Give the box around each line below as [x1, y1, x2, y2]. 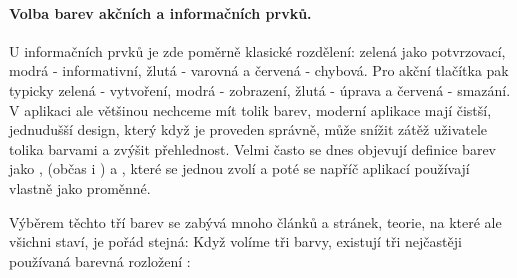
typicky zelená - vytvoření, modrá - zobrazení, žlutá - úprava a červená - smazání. [9, 79, 511, 100]
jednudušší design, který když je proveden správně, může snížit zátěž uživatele [9, 119, 488, 140]
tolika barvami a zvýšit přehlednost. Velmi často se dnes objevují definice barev [9, 138, 497, 159]
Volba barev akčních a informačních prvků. [9, 2, 312, 23]
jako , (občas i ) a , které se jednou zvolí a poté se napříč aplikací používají [9, 158, 470, 179]
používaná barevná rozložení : [9, 250, 191, 271]
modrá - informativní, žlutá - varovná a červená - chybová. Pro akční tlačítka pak [9, 60, 509, 81]
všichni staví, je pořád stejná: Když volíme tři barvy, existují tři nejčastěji [9, 231, 462, 252]
